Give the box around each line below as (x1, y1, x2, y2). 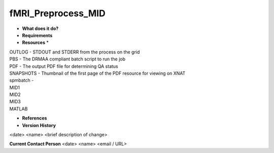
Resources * (22, 40, 49, 46)
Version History (22, 122, 56, 128)
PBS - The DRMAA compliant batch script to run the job (9, 56, 126, 62)
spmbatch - (9, 77, 34, 83)
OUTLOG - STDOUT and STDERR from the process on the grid (9, 49, 140, 55)
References (22, 115, 47, 121)
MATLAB (9, 106, 28, 112)
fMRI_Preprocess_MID (9, 8, 106, 19)
